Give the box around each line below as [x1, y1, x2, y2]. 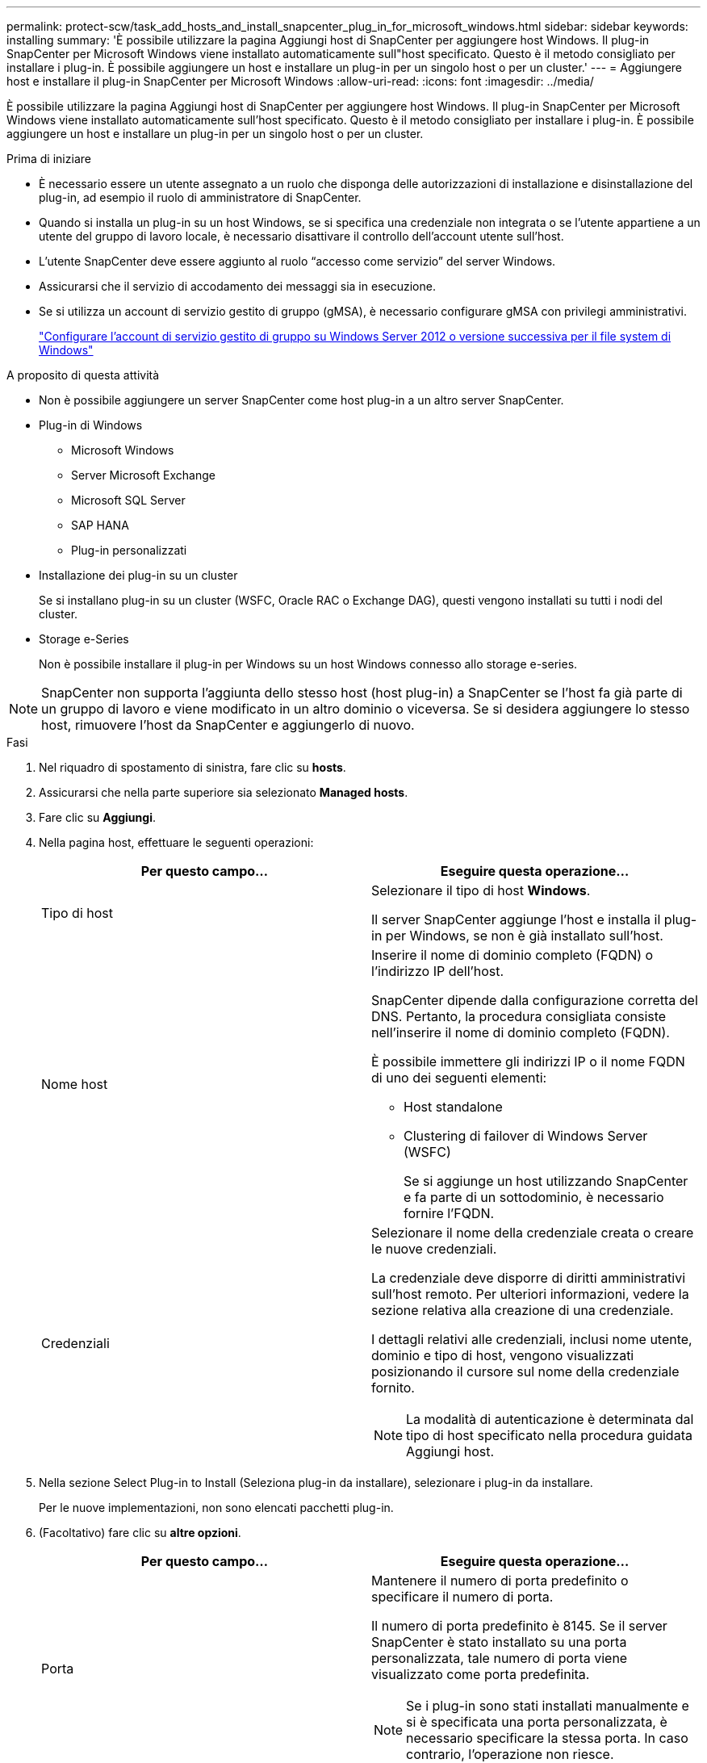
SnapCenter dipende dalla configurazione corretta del [371, 992, 698, 1008]
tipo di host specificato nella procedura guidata [406, 1427, 692, 1443]
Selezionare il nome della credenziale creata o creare [371, 1225, 694, 1241]
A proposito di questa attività [6, 368, 160, 382]
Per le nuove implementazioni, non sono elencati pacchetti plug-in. [39, 1501, 394, 1514]
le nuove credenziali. [371, 1241, 497, 1257]
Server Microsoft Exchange [71, 468, 215, 482]
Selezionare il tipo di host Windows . [371, 882, 591, 898]
